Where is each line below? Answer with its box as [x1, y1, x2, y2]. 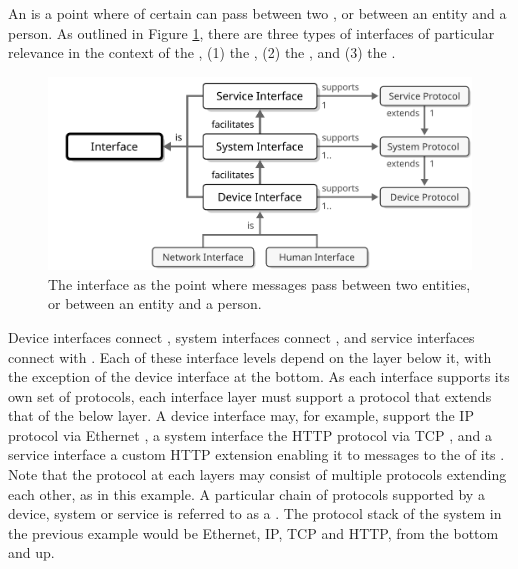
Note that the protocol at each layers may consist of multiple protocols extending [8, 464, 507, 485]
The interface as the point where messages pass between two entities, [48, 273, 471, 294]
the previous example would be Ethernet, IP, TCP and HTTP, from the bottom [8, 522, 499, 543]
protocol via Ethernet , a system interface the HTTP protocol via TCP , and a [8, 424, 492, 445]
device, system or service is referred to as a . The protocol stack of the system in [8, 503, 502, 524]
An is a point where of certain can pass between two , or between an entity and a [8, 3, 507, 23]
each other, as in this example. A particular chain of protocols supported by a [8, 483, 485, 504]
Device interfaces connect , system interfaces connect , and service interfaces [8, 326, 475, 347]
